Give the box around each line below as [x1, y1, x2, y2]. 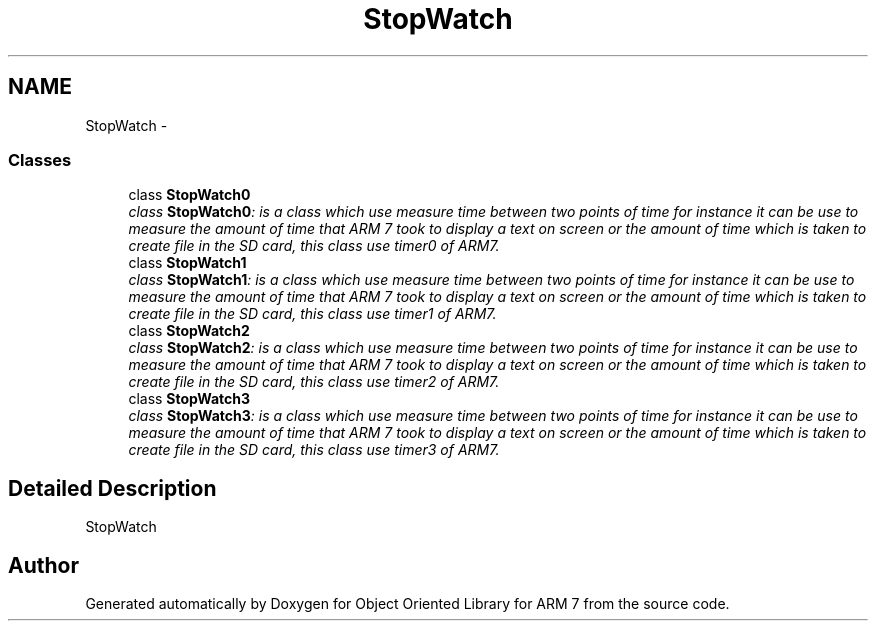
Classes [8, 149, 72, 170]
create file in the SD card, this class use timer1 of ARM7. [128, 305, 497, 323]
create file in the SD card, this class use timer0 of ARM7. [128, 237, 500, 255]
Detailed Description [8, 475, 217, 501]
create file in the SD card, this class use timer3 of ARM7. [128, 441, 500, 459]
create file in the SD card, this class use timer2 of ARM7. [128, 373, 500, 391]
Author [8, 552, 79, 578]
